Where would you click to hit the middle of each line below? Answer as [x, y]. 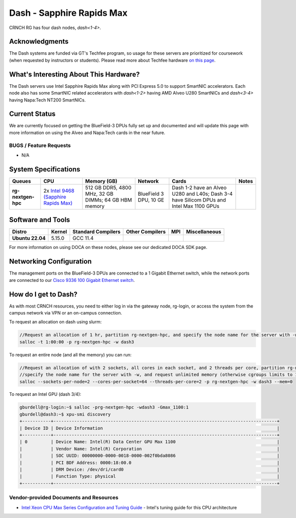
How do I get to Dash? [43, 294]
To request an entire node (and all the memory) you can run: [70, 354]
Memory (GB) [101, 181]
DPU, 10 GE [151, 200]
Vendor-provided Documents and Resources [64, 498]
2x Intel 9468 [59, 191]
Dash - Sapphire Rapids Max [68, 13]
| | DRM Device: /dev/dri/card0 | [149, 469]
